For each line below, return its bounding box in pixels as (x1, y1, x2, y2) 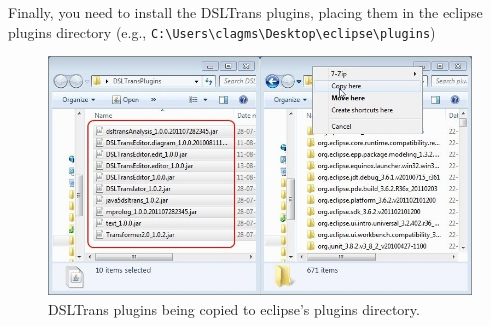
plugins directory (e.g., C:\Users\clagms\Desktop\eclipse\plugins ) (8, 21, 436, 42)
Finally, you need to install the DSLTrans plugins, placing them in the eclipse (8, 2, 483, 22)
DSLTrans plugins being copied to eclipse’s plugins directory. (48, 298, 420, 319)
